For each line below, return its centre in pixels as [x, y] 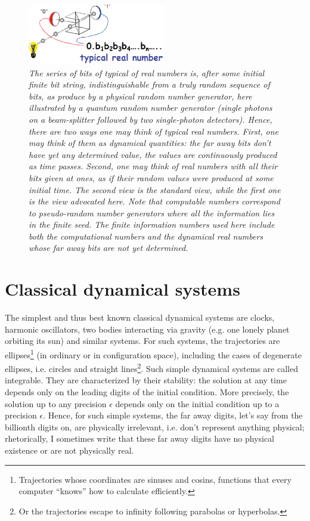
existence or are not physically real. [69, 450]
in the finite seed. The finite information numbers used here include [152, 224]
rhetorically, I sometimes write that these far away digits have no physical [140, 438]
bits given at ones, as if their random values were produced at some [151, 177]
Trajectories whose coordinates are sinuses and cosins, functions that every [155, 479]
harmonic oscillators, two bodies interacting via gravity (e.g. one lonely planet [147, 329]
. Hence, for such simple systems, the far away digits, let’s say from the [173, 415]
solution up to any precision [56, 403]
